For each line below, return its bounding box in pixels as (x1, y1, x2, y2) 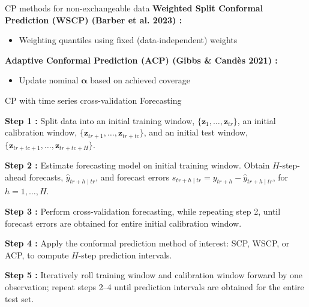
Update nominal (19, 74, 79, 86)
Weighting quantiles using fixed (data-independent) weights (19, 34, 238, 46)
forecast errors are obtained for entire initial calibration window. (5, 216, 242, 229)
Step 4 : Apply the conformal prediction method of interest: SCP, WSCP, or (5, 237, 290, 249)
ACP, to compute (5, 248, 69, 261)
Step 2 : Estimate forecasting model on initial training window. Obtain (5, 159, 270, 171)
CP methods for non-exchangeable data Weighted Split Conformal (5, 2, 263, 14)
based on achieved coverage (90, 74, 190, 86)
